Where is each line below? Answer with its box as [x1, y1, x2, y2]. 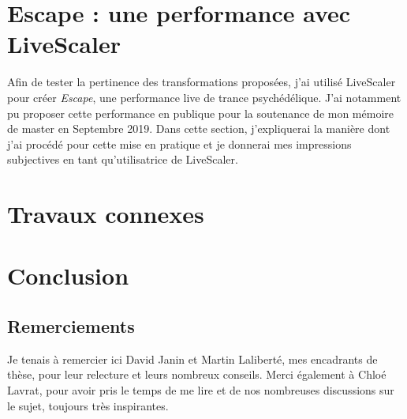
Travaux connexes [7, 198, 204, 230]
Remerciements [7, 314, 135, 338]
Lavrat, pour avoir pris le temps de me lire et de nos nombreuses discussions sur [7, 382, 394, 398]
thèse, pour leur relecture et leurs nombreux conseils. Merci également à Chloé [7, 366, 386, 383]
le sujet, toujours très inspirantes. [7, 397, 169, 413]
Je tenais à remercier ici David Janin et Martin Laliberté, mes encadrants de [7, 350, 378, 367]
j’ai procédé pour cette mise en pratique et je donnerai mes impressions [7, 135, 352, 152]
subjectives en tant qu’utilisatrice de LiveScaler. [7, 151, 238, 168]
